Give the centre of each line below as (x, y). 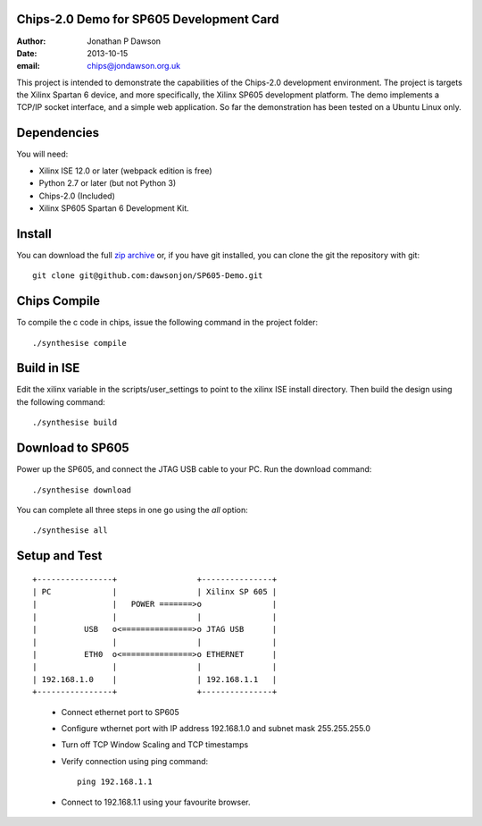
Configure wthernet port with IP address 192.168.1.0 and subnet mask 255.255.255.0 (216, 728)
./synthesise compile (79, 343)
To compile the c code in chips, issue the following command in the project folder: (167, 323)
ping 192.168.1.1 (115, 782)
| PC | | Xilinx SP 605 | (155, 592)
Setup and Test (59, 556)
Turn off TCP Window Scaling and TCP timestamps (155, 745)
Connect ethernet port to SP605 (120, 712)
